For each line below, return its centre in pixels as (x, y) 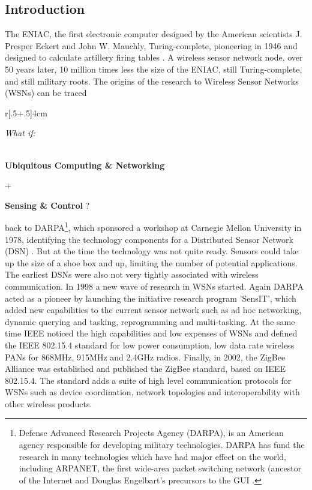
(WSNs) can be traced (46, 93)
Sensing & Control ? (47, 205)
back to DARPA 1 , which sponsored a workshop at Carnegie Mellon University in (153, 226)
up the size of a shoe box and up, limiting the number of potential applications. (151, 262)
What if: (20, 133)
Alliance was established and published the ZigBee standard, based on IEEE (145, 369)
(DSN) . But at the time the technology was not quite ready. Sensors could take (152, 251)
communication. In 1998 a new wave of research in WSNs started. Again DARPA (154, 286)
